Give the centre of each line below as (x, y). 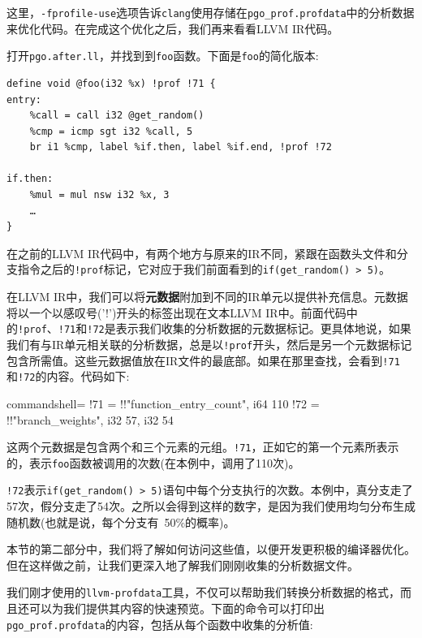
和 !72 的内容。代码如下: (68, 376)
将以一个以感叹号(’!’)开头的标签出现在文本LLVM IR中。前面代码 (177, 312)
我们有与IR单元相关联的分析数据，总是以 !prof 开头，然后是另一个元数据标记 (209, 344)
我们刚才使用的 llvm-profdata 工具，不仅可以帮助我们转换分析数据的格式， (204, 592)
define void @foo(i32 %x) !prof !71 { (111, 83)
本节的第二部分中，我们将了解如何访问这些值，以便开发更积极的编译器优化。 (211, 549)
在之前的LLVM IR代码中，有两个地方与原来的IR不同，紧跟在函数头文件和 (202, 253)
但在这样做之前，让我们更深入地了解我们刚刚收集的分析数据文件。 (183, 565)
